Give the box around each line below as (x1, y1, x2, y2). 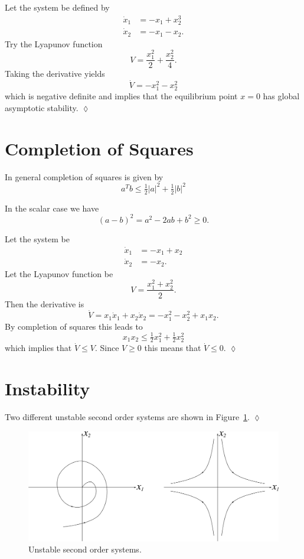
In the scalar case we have (5, 201, 99, 214)
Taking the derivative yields (5, 67, 105, 80)
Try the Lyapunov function (5, 37, 103, 50)
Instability (5, 376, 90, 401)
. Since (94, 342, 119, 354)
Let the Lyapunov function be (5, 267, 113, 279)
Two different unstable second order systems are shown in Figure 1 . (5, 411, 250, 423)
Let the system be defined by (5, 1, 110, 13)
